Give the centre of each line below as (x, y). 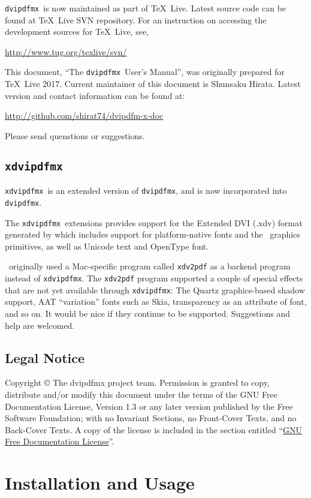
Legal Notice (45, 357)
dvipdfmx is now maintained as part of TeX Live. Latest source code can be (146, 8)
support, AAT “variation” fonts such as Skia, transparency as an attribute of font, (156, 301)
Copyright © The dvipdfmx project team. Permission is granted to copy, (137, 382)
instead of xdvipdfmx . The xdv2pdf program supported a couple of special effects (154, 278)
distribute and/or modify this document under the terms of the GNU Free (141, 394)
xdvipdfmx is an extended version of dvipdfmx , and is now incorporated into (146, 190)
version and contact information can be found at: (95, 95)
